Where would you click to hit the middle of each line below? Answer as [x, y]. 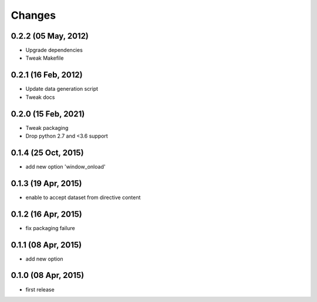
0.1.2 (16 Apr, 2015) [46, 214]
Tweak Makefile [45, 58]
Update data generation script [62, 89]
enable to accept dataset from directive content [83, 197]
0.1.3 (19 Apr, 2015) [46, 183]
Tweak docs [40, 97]
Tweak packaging [47, 128]
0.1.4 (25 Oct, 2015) [48, 152]
